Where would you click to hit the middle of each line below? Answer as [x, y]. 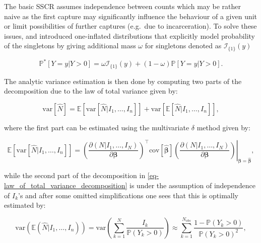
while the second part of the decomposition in [75, 175]
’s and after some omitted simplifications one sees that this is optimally [128, 195]
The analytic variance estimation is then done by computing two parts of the [123, 81]
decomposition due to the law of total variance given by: [91, 91]
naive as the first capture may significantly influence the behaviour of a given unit [131, 16]
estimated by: [25, 205]
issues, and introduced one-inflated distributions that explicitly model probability [129, 35]
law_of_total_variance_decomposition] [66, 185]
